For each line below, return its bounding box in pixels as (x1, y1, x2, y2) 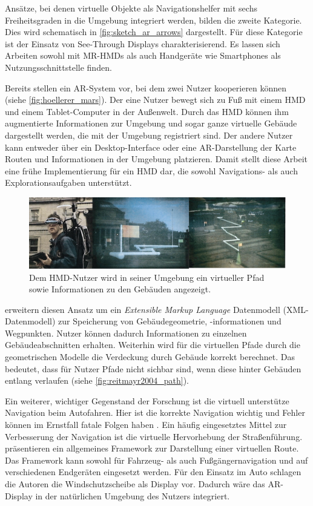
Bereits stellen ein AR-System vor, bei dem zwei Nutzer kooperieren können (5, 81, 287, 94)
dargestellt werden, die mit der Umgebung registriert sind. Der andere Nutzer (5, 128, 293, 141)
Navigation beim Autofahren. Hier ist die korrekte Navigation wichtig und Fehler (5, 406, 305, 419)
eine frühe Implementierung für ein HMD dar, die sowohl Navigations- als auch (5, 164, 298, 177)
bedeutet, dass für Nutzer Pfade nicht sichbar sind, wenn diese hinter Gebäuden (5, 362, 301, 375)
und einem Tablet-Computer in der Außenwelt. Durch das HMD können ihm (5, 105, 289, 117)
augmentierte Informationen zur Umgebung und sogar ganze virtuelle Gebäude (5, 117, 297, 130)
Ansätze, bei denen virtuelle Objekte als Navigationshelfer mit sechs (5, 2, 257, 14)
